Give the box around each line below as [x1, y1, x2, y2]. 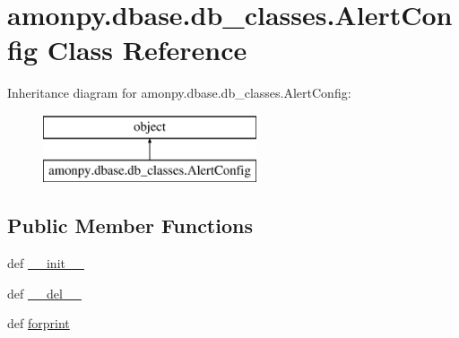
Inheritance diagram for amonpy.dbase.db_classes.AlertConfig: [7, 83, 351, 102]
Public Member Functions [7, 212, 253, 239]
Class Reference [47, 31, 247, 68]
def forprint [7, 314, 70, 333]
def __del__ [7, 283, 82, 302]
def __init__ [7, 254, 84, 273]
